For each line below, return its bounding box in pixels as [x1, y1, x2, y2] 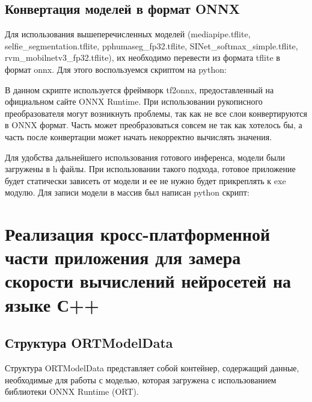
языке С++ [5, 292, 100, 317]
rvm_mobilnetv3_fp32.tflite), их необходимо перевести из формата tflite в [5, 51, 280, 64]
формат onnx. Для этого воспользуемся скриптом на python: [5, 63, 227, 75]
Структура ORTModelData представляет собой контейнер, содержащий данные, [5, 362, 299, 374]
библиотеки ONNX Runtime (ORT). [5, 385, 139, 398]
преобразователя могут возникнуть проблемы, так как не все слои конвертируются [5, 107, 307, 119]
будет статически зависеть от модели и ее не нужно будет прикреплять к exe [5, 174, 286, 187]
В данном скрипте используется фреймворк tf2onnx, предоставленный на [5, 83, 274, 96]
